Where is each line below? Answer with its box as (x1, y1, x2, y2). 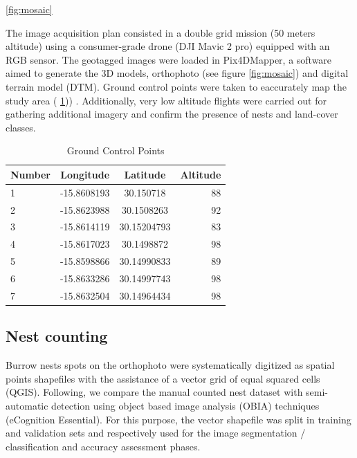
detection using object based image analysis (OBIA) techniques (51, 398, 320, 412)
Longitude (60, 167, 110, 181)
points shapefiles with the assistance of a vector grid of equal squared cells (6, 371, 320, 385)
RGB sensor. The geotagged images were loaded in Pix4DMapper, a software (6, 52, 332, 66)
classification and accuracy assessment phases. (6, 439, 201, 453)
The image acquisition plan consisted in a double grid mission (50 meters (6, 25, 315, 39)
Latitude (124, 167, 166, 181)
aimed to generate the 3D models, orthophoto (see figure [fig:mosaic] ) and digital (6, 66, 349, 80)
